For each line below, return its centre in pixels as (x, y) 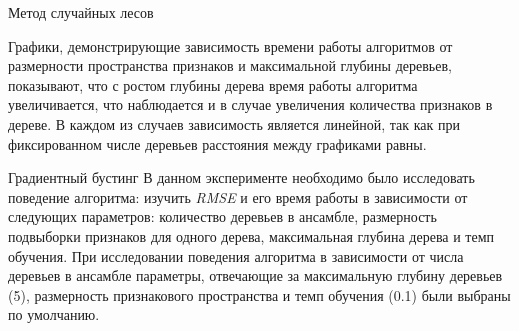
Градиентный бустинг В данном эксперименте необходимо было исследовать (241, 177)
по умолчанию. (54, 314)
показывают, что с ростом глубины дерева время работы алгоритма (213, 84)
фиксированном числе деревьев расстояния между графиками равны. (217, 143)
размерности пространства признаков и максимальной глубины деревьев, (230, 65)
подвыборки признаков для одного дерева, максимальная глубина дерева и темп (251, 235)
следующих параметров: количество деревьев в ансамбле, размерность (222, 216)
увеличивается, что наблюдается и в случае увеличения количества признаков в (250, 104)
